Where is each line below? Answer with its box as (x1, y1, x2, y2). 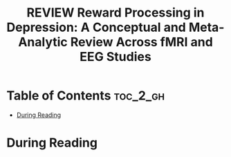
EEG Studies (80, 49, 151, 65)
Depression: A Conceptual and (6, 19, 186, 35)
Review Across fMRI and (70, 35, 214, 50)
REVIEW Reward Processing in (26, 5, 205, 21)
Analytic (17, 35, 68, 50)
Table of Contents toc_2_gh (6, 88, 165, 104)
